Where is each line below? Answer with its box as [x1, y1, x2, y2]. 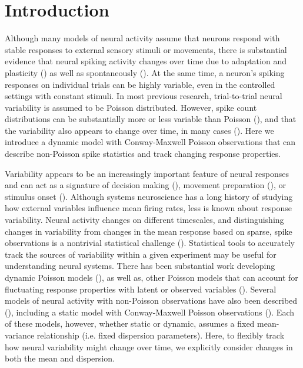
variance [5, 328, 35, 341]
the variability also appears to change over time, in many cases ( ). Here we [5, 124, 274, 136]
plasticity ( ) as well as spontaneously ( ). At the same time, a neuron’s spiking [5, 66, 285, 78]
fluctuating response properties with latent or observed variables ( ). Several [5, 282, 277, 295]
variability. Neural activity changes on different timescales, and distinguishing [5, 213, 284, 226]
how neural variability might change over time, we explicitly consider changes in [5, 340, 293, 353]
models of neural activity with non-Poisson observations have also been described [5, 294, 298, 307]
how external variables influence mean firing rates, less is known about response [5, 202, 292, 214]
